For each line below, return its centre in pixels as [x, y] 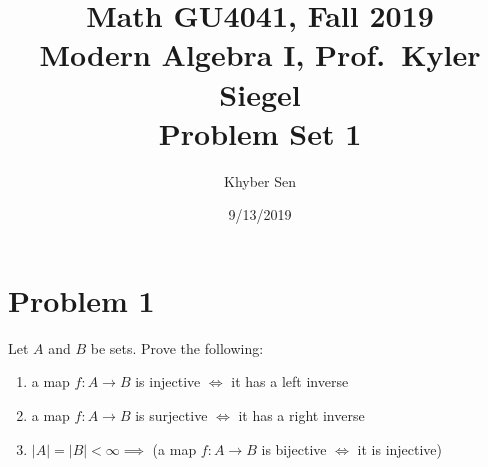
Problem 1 [81, 299]
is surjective [171, 415]
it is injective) [400, 448]
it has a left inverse [290, 381]
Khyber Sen [259, 180]
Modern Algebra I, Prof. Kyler [260, 54]
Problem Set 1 [260, 132]
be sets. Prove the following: [177, 347]
